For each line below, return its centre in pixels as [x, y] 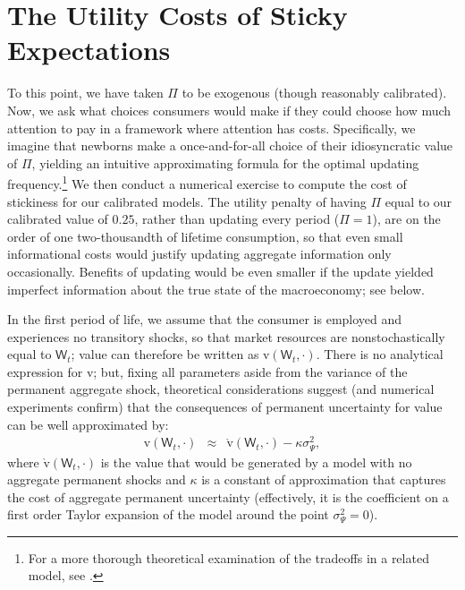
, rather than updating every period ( [237, 219]
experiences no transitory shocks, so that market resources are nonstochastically [226, 336]
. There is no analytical [380, 354]
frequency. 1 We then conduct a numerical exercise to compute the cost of [207, 182]
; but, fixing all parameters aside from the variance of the [250, 371]
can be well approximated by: [88, 424]
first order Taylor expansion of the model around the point [168, 514]
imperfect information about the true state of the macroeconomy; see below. [216, 289]
